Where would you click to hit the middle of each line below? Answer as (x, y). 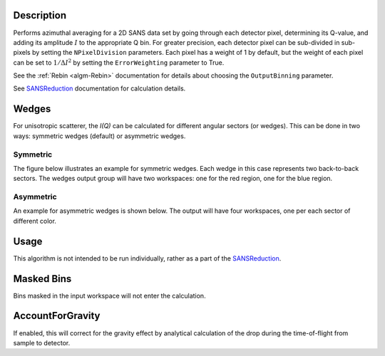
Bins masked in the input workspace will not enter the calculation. (109, 295)
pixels (22, 53)
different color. (35, 221)
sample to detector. (42, 342)
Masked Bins (42, 279)
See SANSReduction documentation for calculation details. (99, 88)
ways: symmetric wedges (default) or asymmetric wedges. (99, 136)
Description (40, 15)
